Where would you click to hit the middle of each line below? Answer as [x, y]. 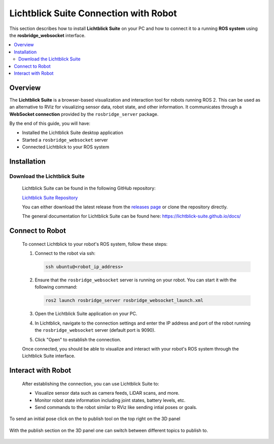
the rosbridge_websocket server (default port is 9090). [95, 330]
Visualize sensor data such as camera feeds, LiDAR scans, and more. [107, 393]
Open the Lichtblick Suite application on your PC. [86, 314]
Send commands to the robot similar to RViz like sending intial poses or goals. [116, 407]
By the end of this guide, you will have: [50, 123]
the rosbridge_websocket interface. [47, 35]
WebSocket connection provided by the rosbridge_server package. [84, 114]
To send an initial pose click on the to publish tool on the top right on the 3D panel [95, 419]
